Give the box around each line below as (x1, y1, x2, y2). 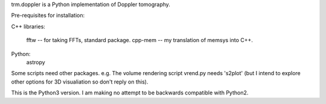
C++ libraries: (11, 23, 45, 30)
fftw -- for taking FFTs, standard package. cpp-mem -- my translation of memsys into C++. (26, 37, 254, 44)
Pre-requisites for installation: (11, 12, 85, 19)
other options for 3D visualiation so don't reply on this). (11, 78, 149, 85)
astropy (26, 58, 45, 66)
